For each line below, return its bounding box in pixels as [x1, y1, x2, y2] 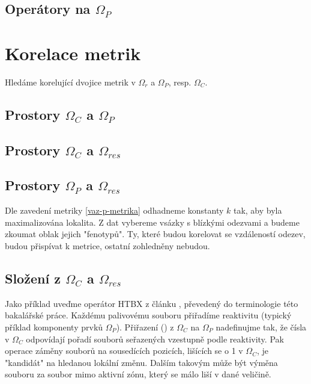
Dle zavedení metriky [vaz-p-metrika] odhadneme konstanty [5, 204, 224, 217]
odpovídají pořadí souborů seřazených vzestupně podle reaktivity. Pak [26, 332, 284, 345]
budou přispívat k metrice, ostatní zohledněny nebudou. [5, 240, 210, 252]
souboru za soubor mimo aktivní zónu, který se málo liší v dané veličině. [5, 368, 271, 380]
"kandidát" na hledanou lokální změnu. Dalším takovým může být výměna [5, 356, 278, 368]
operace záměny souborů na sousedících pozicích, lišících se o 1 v [5, 344, 243, 357]
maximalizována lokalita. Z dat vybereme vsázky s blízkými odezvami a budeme [5, 215, 300, 228]
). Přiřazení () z [116, 321, 174, 333]
